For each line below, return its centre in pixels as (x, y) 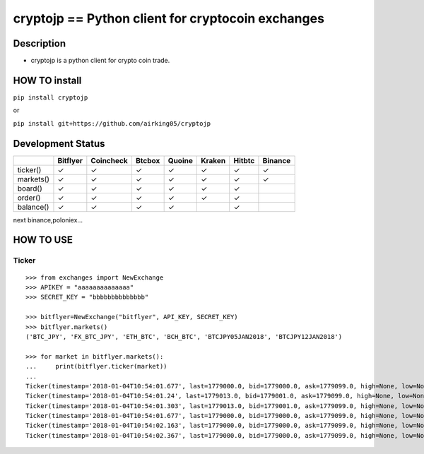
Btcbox (148, 160)
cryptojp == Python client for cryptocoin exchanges (169, 18)
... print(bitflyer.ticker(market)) (96, 366)
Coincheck (109, 160)
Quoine (181, 160)
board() (30, 189)
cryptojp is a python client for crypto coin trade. (100, 61)
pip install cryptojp (51, 97)
